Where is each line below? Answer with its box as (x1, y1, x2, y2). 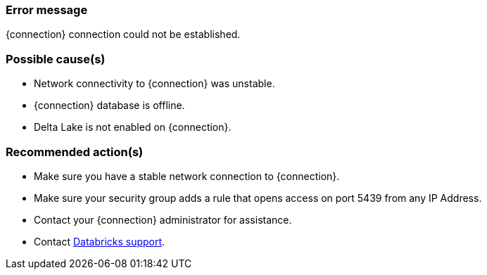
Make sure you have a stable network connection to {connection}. (34, 170, 340, 182)
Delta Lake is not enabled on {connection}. (34, 121, 232, 134)
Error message (6, 3, 88, 17)
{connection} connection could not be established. (6, 28, 241, 41)
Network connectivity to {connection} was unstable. (34, 77, 275, 90)
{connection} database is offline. (34, 99, 185, 112)
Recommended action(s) (6, 144, 144, 159)
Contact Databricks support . (34, 235, 165, 248)
